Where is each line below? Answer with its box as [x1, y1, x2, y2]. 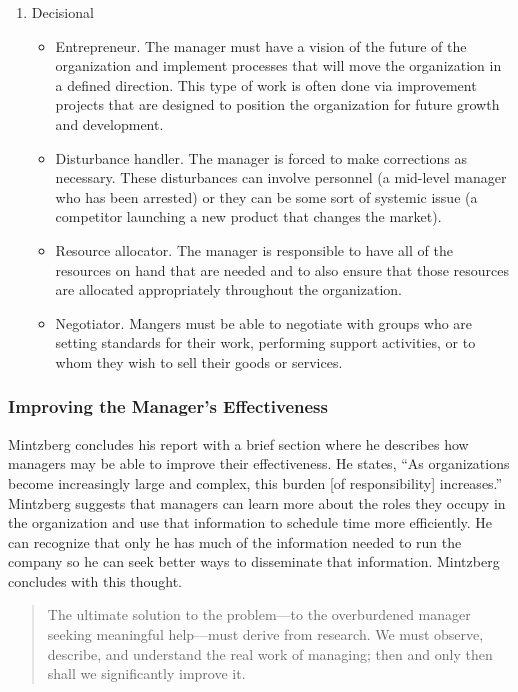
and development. [55, 113, 164, 134]
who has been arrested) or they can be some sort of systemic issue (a [55, 186, 478, 207]
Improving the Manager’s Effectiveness [8, 394, 328, 419]
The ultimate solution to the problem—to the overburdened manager [47, 604, 471, 625]
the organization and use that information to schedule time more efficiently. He [8, 512, 493, 533]
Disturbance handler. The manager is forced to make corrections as [55, 147, 467, 168]
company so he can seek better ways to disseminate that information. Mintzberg [8, 551, 500, 572]
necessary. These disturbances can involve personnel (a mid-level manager [55, 167, 507, 188]
